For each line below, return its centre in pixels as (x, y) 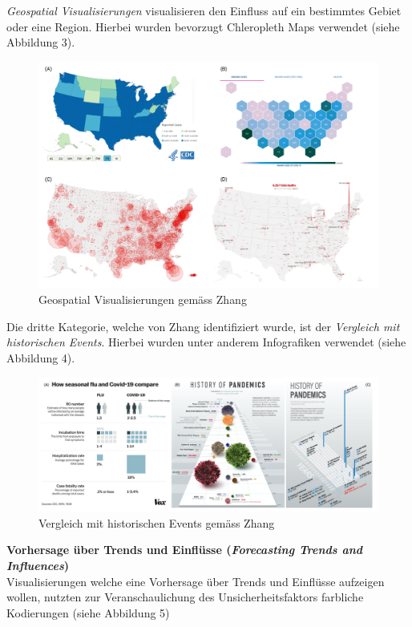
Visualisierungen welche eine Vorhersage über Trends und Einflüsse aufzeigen (196, 581)
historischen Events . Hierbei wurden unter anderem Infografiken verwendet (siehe (206, 342)
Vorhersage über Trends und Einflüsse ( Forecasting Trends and (185, 550)
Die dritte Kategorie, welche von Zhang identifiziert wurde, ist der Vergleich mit (203, 326)
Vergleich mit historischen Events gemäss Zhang (157, 522)
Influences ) (38, 566)
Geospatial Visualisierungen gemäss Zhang (143, 299)
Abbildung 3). (41, 42)
